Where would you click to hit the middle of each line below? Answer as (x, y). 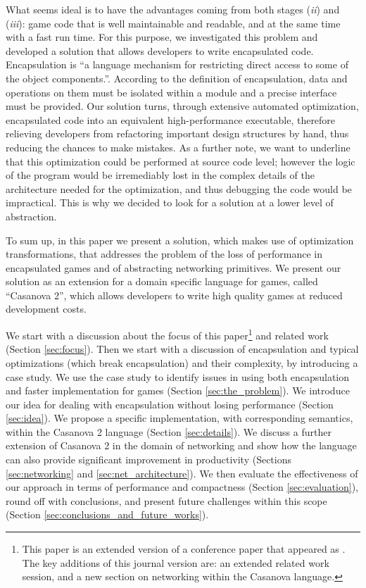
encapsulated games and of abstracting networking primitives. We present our (173, 267)
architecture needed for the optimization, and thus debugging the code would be (179, 188)
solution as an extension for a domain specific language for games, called (162, 281)
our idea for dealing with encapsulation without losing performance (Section (170, 404)
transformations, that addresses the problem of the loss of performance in (164, 254)
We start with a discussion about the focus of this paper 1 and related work (167, 334)
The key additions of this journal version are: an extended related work (176, 562)
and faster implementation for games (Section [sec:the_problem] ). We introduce (178, 390)
